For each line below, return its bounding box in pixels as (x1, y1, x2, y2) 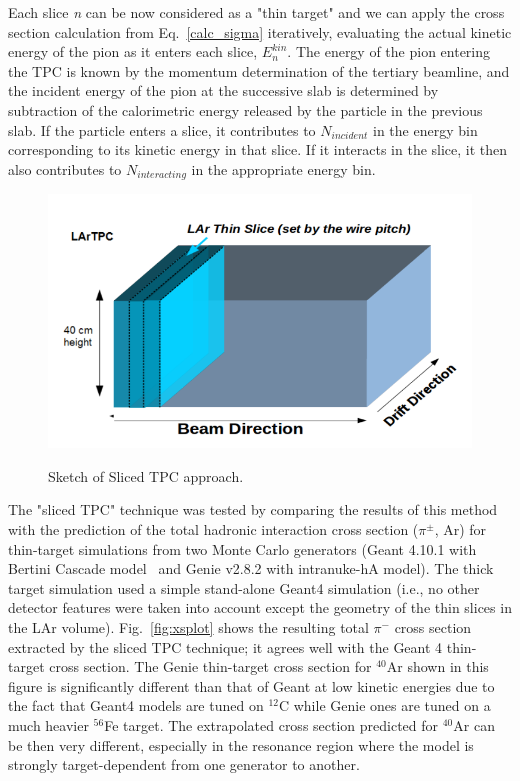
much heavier (8, 714, 89, 735)
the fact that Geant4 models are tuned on (8, 695, 264, 716)
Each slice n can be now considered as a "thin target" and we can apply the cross (8, 2, 505, 22)
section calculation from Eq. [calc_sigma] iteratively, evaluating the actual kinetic (8, 21, 512, 42)
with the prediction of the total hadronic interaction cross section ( (8, 519, 419, 540)
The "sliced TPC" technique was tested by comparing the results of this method (8, 499, 498, 520)
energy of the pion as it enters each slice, (8, 41, 258, 62)
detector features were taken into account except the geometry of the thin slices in (8, 597, 512, 618)
